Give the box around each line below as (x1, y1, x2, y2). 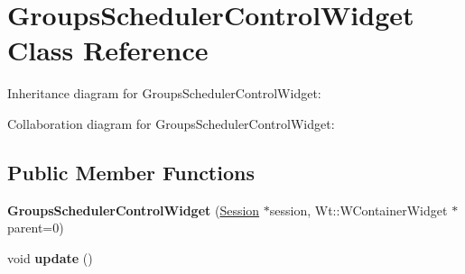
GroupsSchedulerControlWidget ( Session (7, 200, 260, 219)
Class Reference (7, 32, 209, 68)
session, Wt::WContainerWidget (269, 200, 448, 219)
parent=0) (7, 218, 64, 237)
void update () (7, 248, 93, 267)
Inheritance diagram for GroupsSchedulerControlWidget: (7, 84, 321, 103)
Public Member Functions (7, 158, 255, 186)
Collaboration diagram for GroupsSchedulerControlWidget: (7, 114, 335, 132)
